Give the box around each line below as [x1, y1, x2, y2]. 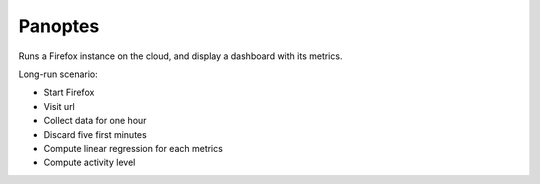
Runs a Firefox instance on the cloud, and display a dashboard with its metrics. [18, 50, 343, 62]
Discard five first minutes [43, 128, 147, 140]
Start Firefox [43, 86, 95, 99]
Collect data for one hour [43, 115, 147, 127]
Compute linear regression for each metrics [43, 142, 224, 154]
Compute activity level [43, 156, 136, 169]
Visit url [43, 100, 75, 112]
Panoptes [18, 15, 100, 37]
